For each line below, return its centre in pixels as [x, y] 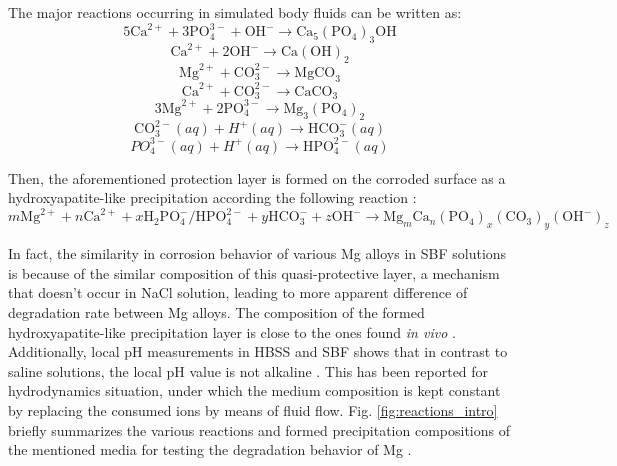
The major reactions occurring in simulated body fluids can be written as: [235, 12]
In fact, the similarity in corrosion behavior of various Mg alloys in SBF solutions [257, 253]
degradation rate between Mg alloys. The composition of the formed [216, 312]
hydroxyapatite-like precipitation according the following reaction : [212, 197]
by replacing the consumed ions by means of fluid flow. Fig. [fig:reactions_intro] [253, 409]
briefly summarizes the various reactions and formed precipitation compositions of [259, 429]
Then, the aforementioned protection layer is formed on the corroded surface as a [257, 177]
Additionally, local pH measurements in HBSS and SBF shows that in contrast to [258, 351]
